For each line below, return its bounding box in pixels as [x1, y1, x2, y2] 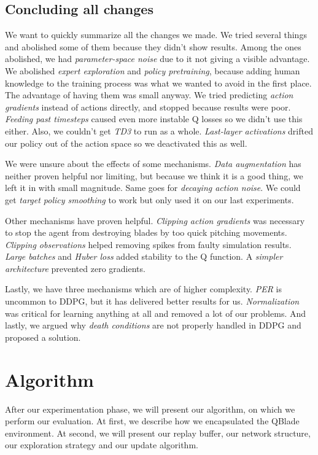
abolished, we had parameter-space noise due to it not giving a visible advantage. [5, 52, 310, 65]
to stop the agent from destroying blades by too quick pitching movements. [5, 226, 287, 239]
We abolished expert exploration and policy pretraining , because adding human [5, 64, 300, 77]
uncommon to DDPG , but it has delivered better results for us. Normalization [5, 295, 300, 308]
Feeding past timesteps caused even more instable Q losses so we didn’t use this [5, 112, 303, 125]
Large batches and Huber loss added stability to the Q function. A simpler [5, 250, 283, 263]
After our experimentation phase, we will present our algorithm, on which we [5, 402, 295, 415]
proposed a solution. [5, 330, 81, 343]
